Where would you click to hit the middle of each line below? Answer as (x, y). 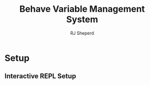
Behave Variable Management (82, 9)
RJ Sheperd (82, 33)
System (82, 19)
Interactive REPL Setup (41, 76)
